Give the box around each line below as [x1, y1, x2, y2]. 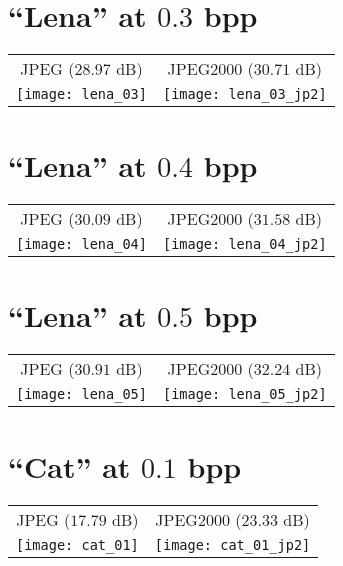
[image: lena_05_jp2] [162, 386, 327, 403]
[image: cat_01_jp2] [154, 536, 311, 553]
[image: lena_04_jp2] [162, 236, 327, 253]
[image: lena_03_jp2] [162, 86, 327, 103]
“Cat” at [8, 445, 131, 486]
